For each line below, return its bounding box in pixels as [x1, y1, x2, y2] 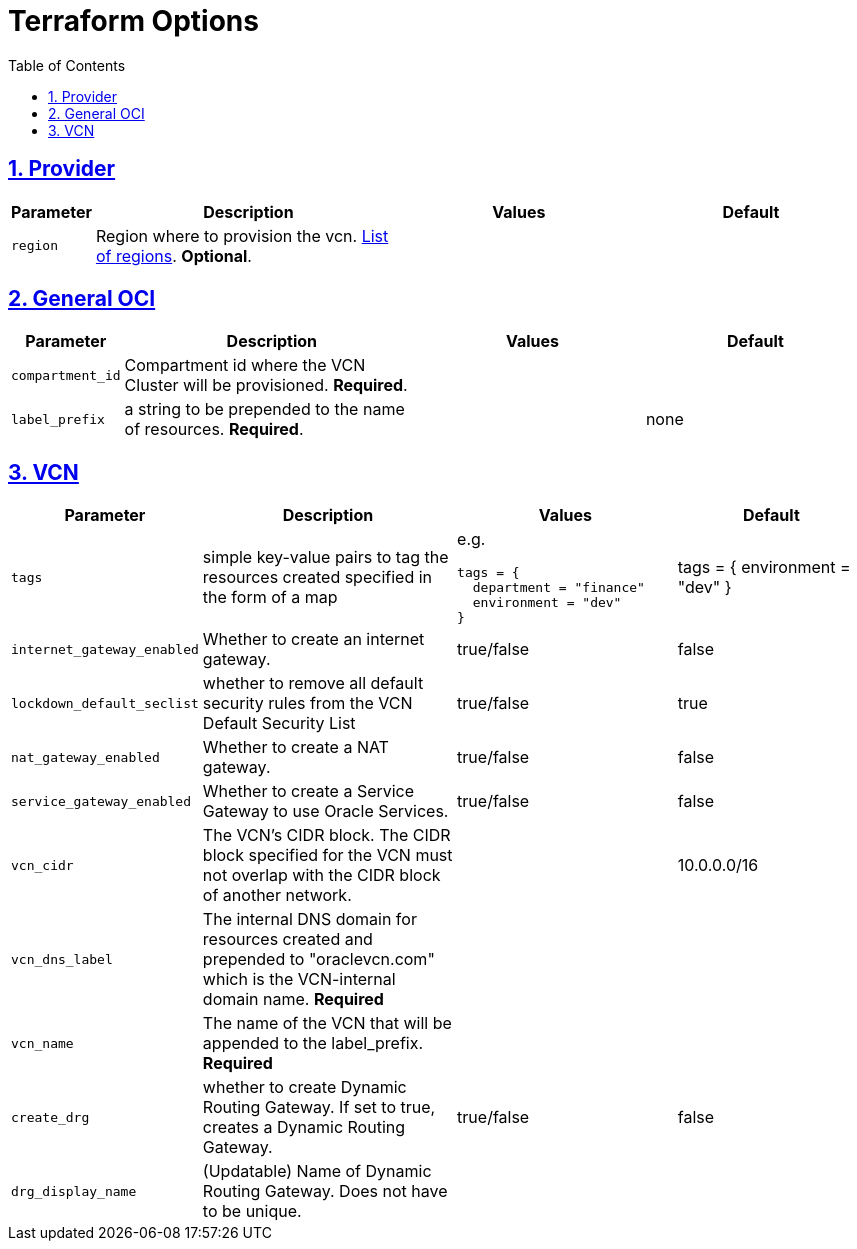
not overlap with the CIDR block [202, 865, 441, 886]
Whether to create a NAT [202, 737, 389, 758]
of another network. [202, 885, 352, 906]
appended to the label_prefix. [202, 1033, 424, 1054]
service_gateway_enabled [11, 793, 192, 809]
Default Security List [202, 713, 356, 734]
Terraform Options [8, 4, 259, 38]
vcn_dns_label [11, 951, 113, 967]
